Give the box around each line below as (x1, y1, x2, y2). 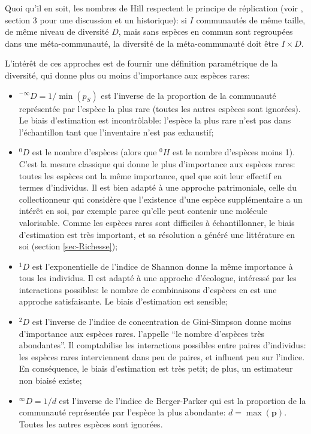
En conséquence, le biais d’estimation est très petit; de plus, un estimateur (19, 362, 293, 375)
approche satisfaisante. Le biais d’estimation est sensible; (19, 295, 228, 308)
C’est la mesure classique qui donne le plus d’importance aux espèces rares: (19, 157, 295, 170)
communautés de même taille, (196, 13, 306, 26)
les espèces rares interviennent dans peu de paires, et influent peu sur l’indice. (19, 350, 305, 363)
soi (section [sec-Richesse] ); (19, 240, 118, 252)
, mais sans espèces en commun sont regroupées (118, 25, 293, 38)
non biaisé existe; (19, 374, 82, 387)
